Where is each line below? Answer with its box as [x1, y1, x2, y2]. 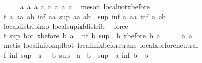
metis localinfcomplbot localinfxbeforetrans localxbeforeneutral [3, 40, 198, 50]
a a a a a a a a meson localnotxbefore [20, 1, 150, 11]
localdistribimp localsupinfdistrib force [3, 21, 128, 31]
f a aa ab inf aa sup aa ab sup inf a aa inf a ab [3, 11, 166, 21]
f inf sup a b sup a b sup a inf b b [3, 49, 148, 60]
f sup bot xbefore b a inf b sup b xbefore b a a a [3, 30, 193, 40]
